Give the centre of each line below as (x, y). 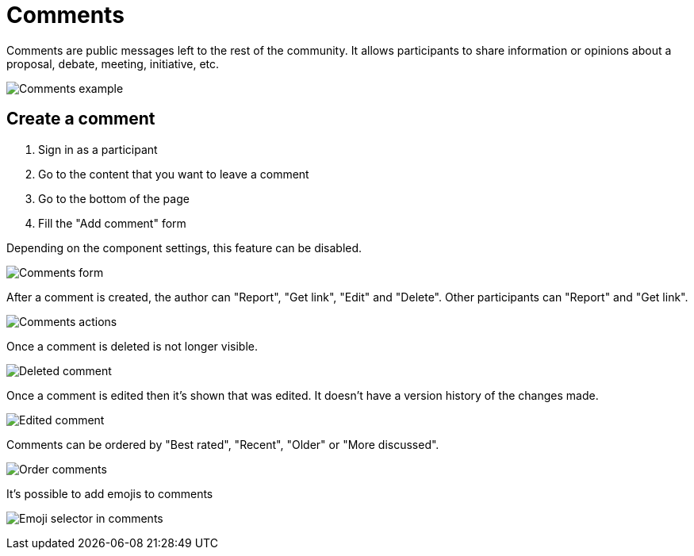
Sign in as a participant (98, 149)
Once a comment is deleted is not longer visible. (132, 346)
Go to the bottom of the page (114, 198)
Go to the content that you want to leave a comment (174, 174)
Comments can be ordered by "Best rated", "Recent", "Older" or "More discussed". (223, 444)
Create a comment (81, 119)
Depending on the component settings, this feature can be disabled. (184, 247)
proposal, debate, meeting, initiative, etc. (113, 63)
